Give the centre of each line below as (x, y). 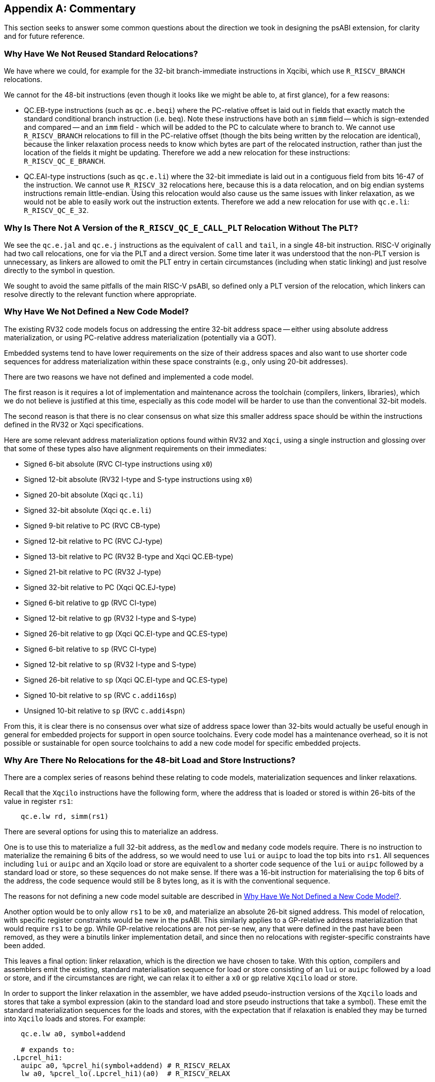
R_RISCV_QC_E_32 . (56, 210)
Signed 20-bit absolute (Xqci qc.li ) (84, 494)
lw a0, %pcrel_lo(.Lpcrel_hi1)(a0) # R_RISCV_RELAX (125, 1074)
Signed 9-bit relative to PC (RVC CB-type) (92, 525)
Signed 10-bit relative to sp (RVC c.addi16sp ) (100, 695)
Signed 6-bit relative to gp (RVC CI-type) (90, 602)
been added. (25, 946)
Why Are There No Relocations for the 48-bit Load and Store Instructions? (150, 760)
